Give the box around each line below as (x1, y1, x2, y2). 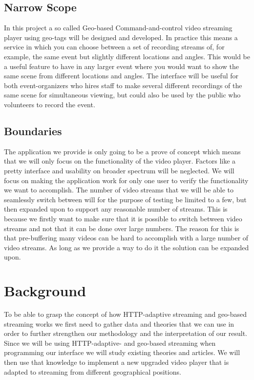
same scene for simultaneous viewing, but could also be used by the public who (4, 90, 241, 100)
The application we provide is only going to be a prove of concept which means (4, 146, 241, 156)
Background (4, 281, 86, 301)
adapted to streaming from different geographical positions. (4, 366, 181, 377)
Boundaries (4, 123, 62, 138)
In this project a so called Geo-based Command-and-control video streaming (4, 23, 233, 33)
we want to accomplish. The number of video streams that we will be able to (4, 185, 234, 195)
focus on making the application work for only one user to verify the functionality (4, 175, 249, 185)
